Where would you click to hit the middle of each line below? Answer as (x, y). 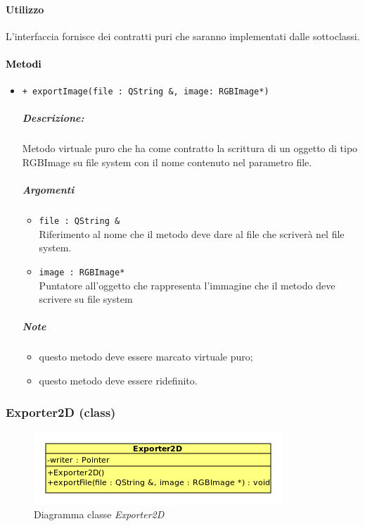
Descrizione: (53, 118)
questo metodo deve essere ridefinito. (118, 380)
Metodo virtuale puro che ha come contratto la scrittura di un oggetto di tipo (190, 148)
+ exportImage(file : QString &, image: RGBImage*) (146, 92)
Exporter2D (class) (61, 412)
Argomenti (48, 190)
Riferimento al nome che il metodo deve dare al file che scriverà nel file (192, 233)
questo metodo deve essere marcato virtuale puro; (146, 357)
